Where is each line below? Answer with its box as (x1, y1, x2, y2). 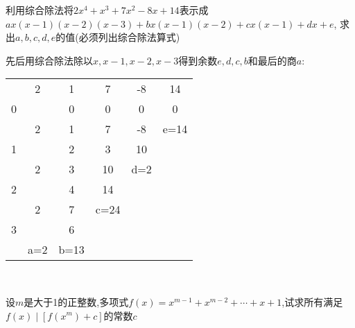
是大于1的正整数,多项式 (24, 294, 129, 309)
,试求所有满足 (282, 294, 343, 309)
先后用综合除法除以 (6, 53, 93, 67)
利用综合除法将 (6, 3, 73, 17)
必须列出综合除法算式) (78, 30, 180, 44)
